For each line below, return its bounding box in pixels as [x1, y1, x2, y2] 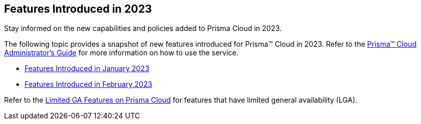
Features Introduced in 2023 [4, 3, 152, 15]
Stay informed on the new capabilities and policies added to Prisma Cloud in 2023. [4, 24, 282, 33]
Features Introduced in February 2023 [24, 80, 153, 89]
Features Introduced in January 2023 [24, 64, 150, 73]
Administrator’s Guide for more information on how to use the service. [4, 48, 239, 57]
